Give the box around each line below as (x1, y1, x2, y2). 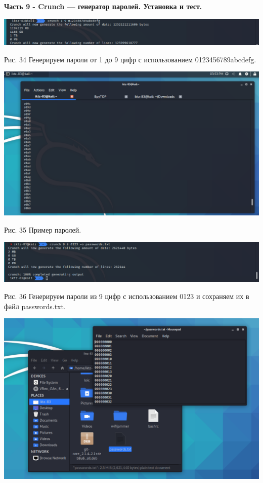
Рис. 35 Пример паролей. (4, 224, 81, 235)
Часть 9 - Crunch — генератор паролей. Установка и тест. (4, 1, 202, 11)
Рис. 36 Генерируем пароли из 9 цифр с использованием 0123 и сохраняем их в (4, 290, 249, 301)
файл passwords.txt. (4, 301, 66, 311)
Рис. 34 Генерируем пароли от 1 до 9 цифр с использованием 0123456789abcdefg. (4, 54, 256, 64)
